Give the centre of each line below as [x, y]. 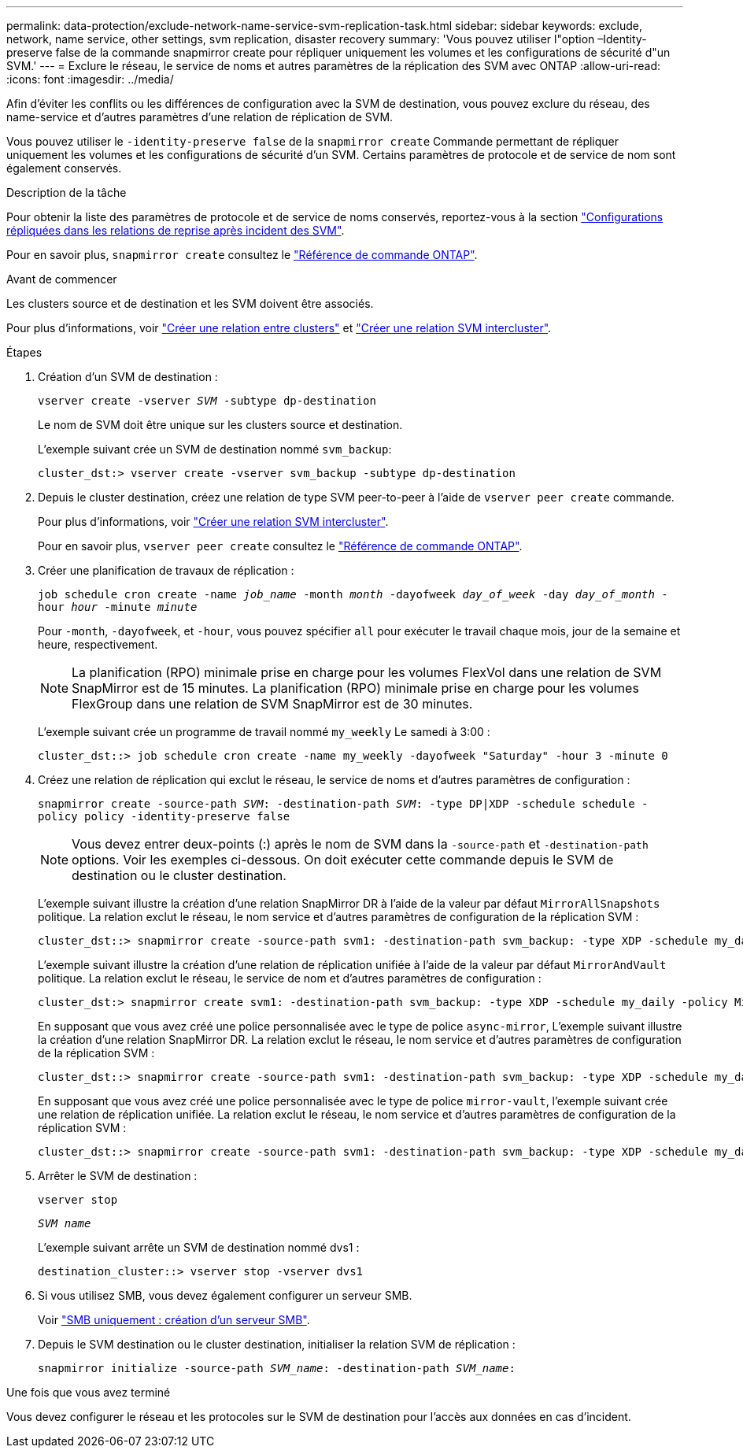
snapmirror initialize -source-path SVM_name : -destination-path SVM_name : [277, 1368]
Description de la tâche [67, 192]
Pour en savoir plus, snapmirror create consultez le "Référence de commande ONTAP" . [242, 255]
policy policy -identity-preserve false [164, 816]
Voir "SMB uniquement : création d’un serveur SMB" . [174, 1320]
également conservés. [64, 168]
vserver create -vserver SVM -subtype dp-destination [207, 401]
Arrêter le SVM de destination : [118, 1176]
